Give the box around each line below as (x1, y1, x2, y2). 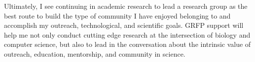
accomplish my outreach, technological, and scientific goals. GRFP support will (4, 20, 244, 30)
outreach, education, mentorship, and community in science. (4, 48, 185, 59)
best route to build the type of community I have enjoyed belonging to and (4, 10, 231, 21)
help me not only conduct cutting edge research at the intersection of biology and (4, 29, 251, 40)
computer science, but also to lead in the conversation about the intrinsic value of (4, 39, 251, 49)
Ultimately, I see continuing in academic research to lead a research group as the (4, 1, 248, 11)
